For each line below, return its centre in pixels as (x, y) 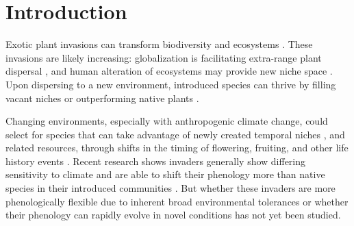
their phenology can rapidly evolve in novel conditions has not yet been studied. (173, 215)
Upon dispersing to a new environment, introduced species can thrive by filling (171, 84)
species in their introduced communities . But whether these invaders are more (170, 188)
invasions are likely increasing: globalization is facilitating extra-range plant (164, 57)
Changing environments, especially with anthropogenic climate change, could (167, 121)
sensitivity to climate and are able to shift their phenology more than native (165, 174)
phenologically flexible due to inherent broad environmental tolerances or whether (177, 201)
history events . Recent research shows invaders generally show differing (156, 161)
